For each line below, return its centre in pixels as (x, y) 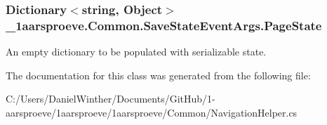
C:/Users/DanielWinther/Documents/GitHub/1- (111, 99)
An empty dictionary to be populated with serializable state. (136, 52)
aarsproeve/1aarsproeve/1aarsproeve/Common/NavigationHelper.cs (152, 112)
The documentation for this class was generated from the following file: (158, 75)
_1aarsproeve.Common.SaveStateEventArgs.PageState (164, 25)
